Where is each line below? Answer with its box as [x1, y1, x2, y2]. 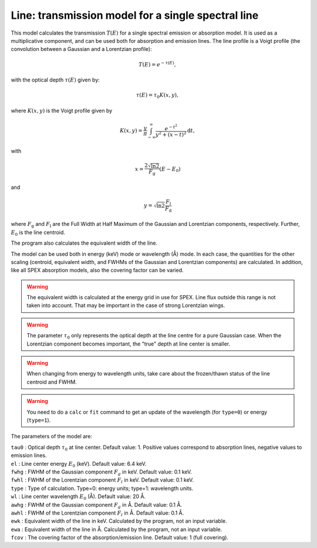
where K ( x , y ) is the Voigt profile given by [11, 107, 113, 114]
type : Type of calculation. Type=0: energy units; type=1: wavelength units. [11, 485, 194, 492]
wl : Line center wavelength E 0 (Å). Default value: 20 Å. [11, 493, 146, 501]
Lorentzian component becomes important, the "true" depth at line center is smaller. [26, 340, 231, 347]
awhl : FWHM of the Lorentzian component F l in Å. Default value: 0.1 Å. [11, 509, 184, 517]
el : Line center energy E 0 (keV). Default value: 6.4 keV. [11, 460, 147, 469]
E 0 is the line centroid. [11, 229, 66, 237]
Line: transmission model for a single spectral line [11, 9, 259, 22]
